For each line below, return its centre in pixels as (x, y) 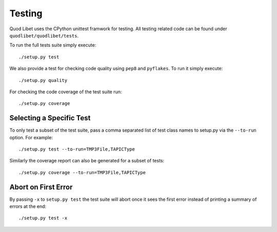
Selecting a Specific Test (50, 118)
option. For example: (31, 137)
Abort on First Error (41, 187)
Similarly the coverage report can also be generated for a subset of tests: (87, 161)
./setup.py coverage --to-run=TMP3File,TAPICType (82, 172)
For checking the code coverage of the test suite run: (66, 92)
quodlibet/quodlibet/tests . (44, 35)
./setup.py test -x (43, 218)
